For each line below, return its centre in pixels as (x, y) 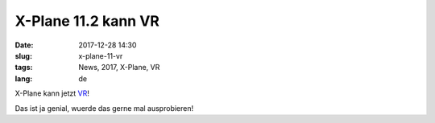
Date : (24, 45)
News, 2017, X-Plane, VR (119, 68)
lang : (24, 78)
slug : (23, 55)
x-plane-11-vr (101, 55)
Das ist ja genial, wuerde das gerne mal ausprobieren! (104, 108)
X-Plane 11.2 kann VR (87, 21)
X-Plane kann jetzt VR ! (52, 93)
